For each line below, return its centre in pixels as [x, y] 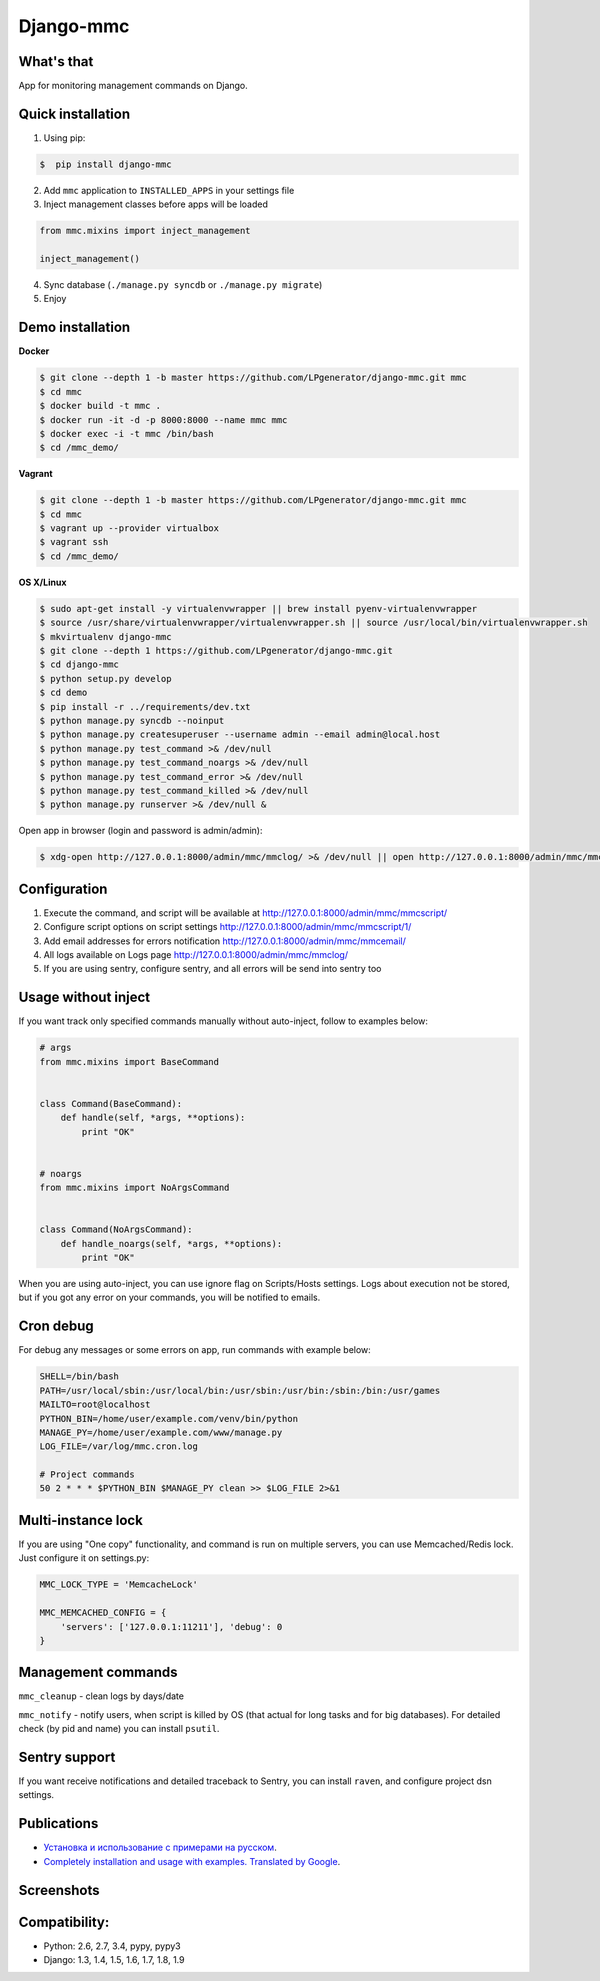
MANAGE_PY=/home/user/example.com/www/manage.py [161, 1432]
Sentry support [67, 1756]
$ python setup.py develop [105, 678]
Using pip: [64, 137]
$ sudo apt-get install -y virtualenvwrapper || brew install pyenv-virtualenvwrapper [258, 608]
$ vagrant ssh [74, 542]
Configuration [63, 888]
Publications [58, 1823]
